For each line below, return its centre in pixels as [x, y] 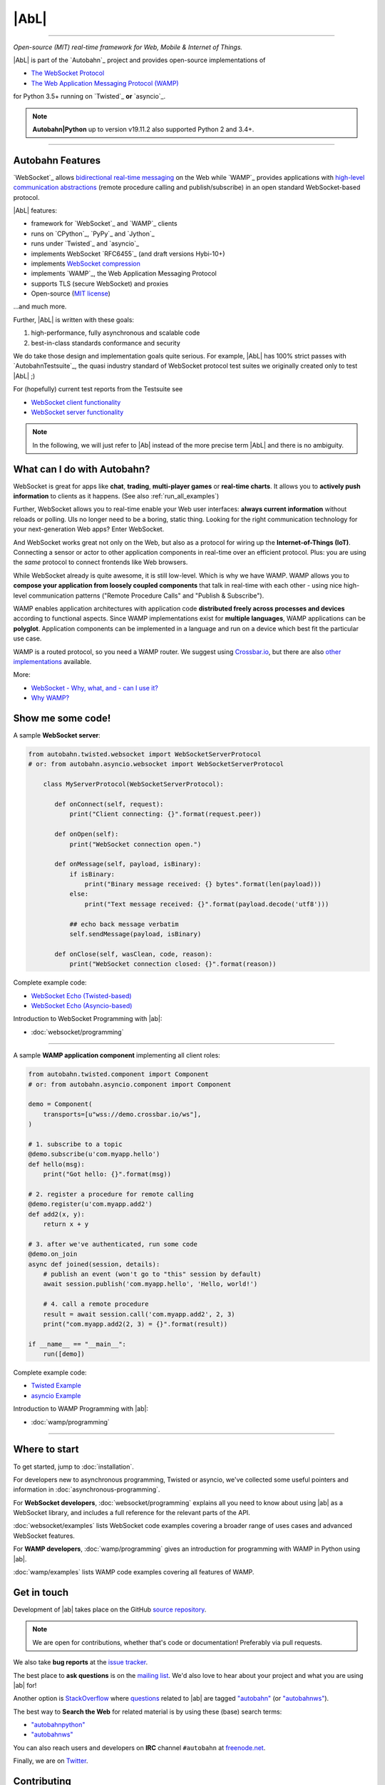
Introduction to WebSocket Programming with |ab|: [88, 1019]
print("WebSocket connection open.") [135, 844]
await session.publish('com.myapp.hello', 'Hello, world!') [150, 1284]
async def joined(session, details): [94, 1264]
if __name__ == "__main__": [77, 1344]
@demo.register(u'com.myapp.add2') [90, 1204]
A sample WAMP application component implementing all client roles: [117, 1055]
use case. [27, 638]
